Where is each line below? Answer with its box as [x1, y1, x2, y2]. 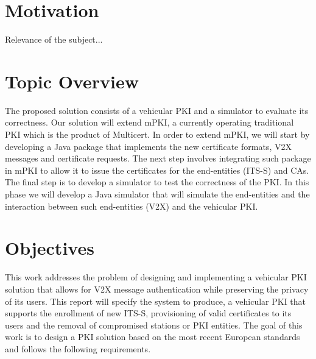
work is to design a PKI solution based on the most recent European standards [5, 330, 300, 343]
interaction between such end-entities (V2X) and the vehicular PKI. [5, 199, 258, 212]
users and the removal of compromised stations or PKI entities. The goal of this [5, 318, 303, 331]
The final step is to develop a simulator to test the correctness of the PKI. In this [5, 176, 309, 188]
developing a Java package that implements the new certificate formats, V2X [5, 140, 292, 152]
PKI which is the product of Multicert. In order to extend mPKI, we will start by [5, 128, 310, 141]
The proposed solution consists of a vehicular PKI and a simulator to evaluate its [5, 104, 309, 116]
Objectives [5, 235, 94, 260]
